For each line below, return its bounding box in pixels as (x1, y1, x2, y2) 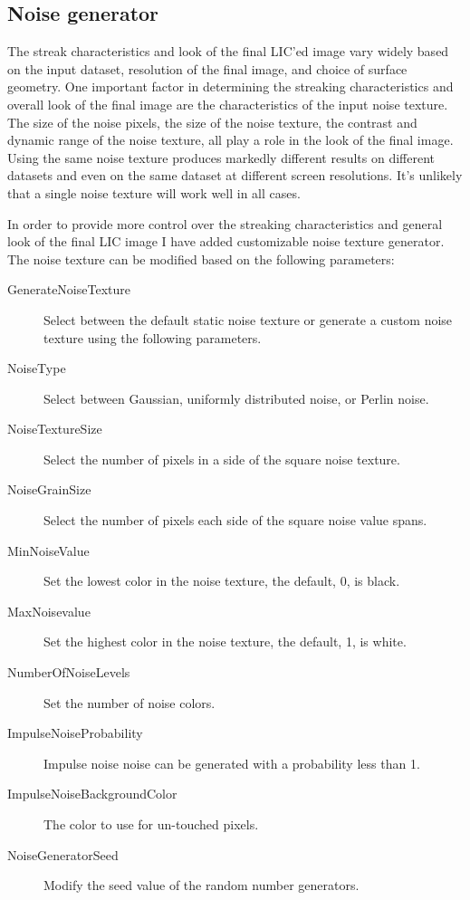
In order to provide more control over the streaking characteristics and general (7, 214, 443, 233)
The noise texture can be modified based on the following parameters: (7, 249, 395, 268)
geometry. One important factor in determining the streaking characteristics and (7, 77, 454, 96)
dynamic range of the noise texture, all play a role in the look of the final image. (7, 130, 454, 149)
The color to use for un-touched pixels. (43, 815, 259, 834)
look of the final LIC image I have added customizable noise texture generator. (7, 232, 445, 251)
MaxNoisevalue (7, 601, 91, 620)
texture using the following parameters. (43, 328, 262, 347)
